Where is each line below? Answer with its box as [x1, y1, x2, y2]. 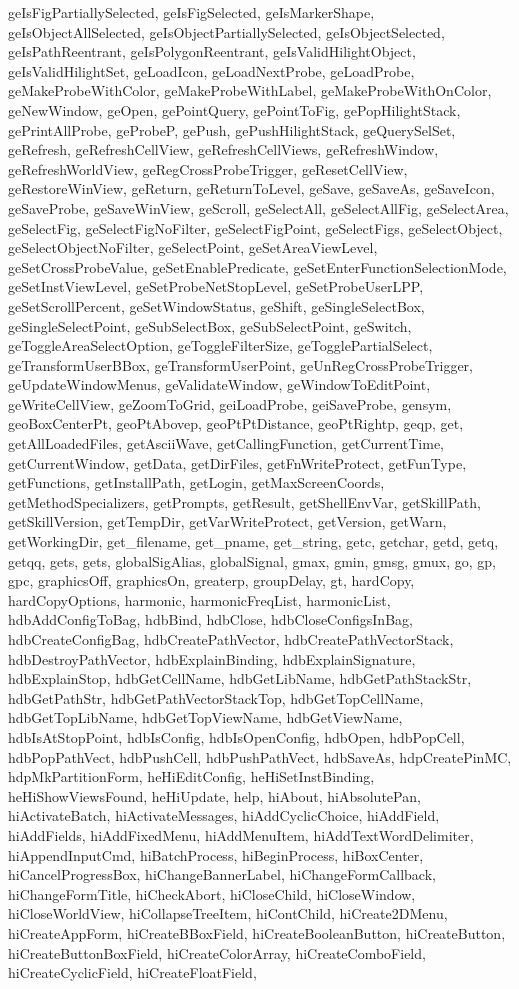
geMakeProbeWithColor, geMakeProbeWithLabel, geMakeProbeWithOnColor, [8, 80, 492, 101]
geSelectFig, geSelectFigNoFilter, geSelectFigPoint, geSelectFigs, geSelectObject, [8, 217, 503, 238]
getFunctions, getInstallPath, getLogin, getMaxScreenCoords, [8, 472, 385, 493]
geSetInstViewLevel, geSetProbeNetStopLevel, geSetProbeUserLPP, [8, 276, 424, 297]
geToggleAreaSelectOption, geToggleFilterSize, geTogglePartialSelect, [8, 335, 433, 356]
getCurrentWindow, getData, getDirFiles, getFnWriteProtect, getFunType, [8, 452, 467, 473]
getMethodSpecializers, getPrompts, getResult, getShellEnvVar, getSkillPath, [8, 491, 481, 512]
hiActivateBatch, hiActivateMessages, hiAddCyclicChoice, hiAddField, [8, 805, 440, 826]
